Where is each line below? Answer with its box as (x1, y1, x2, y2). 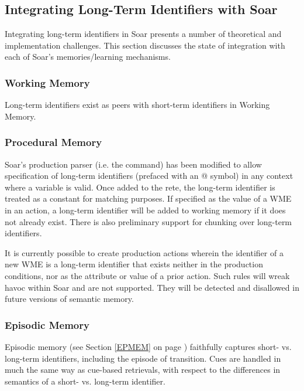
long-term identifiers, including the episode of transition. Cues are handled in (5, 352, 281, 364)
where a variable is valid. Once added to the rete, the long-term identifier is (5, 181, 275, 193)
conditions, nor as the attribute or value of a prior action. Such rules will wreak (5, 269, 290, 281)
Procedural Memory (5, 135, 102, 149)
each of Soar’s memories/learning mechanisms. (5, 50, 171, 63)
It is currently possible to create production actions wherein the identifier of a (5, 246, 284, 259)
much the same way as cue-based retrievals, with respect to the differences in (5, 363, 281, 376)
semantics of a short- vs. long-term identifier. (5, 375, 165, 387)
